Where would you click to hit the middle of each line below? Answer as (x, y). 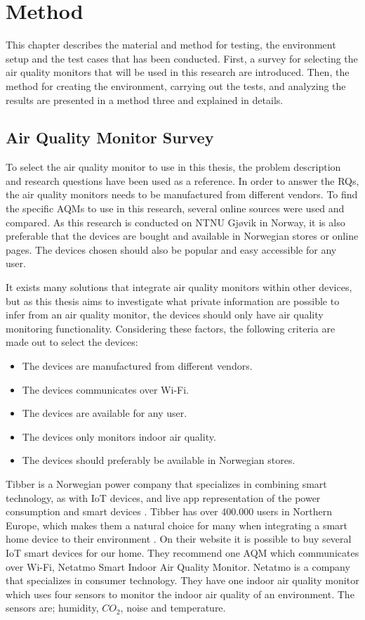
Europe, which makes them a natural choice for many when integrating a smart (177, 525)
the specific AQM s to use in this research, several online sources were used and (175, 208)
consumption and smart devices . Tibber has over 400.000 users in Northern (169, 511)
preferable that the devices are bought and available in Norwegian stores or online (182, 236)
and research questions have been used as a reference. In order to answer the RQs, (182, 180)
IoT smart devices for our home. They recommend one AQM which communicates (182, 552)
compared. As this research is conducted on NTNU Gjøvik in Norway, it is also (175, 222)
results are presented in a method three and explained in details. (145, 99)
